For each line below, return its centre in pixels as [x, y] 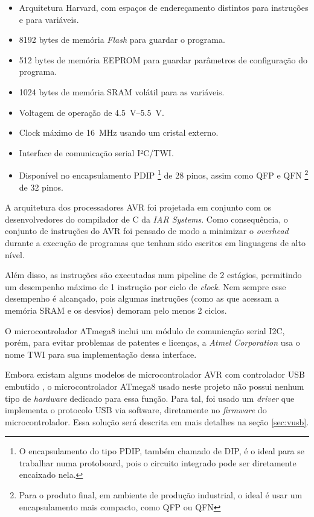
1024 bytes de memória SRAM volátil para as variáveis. [122, 91]
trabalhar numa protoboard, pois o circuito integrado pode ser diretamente [158, 462]
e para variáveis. [49, 19]
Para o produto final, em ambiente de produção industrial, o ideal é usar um [161, 495]
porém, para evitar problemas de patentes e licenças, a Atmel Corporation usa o [152, 342]
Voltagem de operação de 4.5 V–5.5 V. [91, 112]
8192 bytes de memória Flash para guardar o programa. [122, 40]
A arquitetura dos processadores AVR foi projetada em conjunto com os [138, 207]
